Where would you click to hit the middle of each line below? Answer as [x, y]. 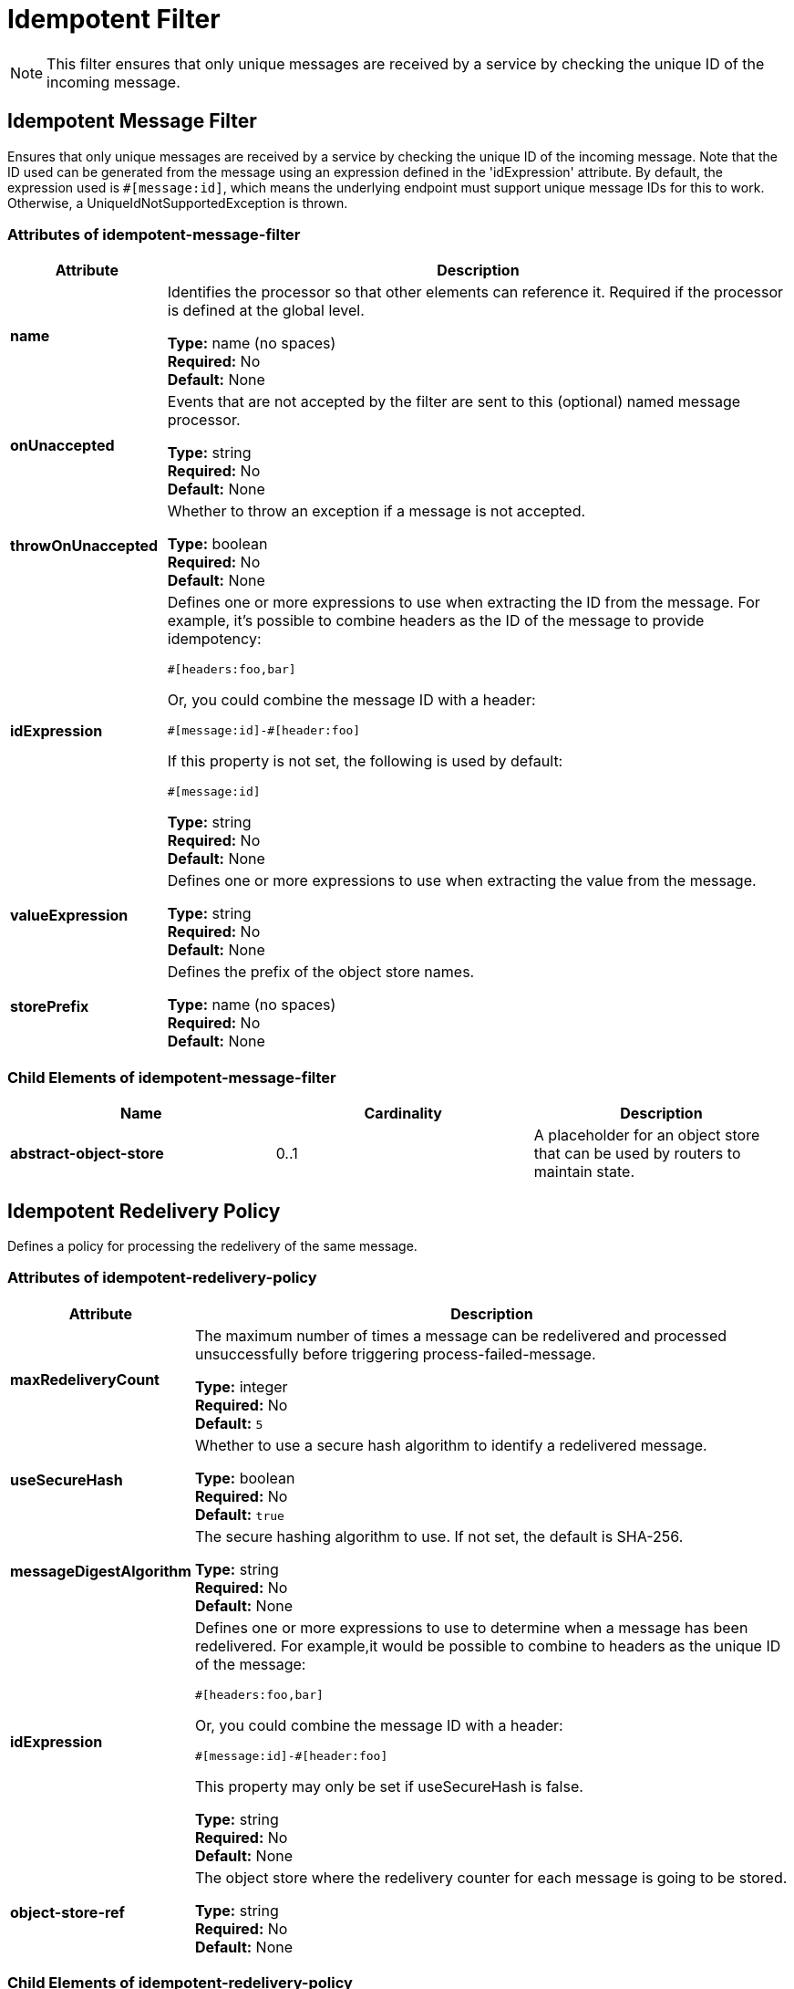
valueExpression [69, 916]
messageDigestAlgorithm [101, 1571]
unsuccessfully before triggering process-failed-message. [395, 1354]
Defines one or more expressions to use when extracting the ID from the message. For [464, 603]
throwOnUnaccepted [84, 546]
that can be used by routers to [637, 1154]
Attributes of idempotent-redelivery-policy [162, 1278]
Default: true [239, 1514]
